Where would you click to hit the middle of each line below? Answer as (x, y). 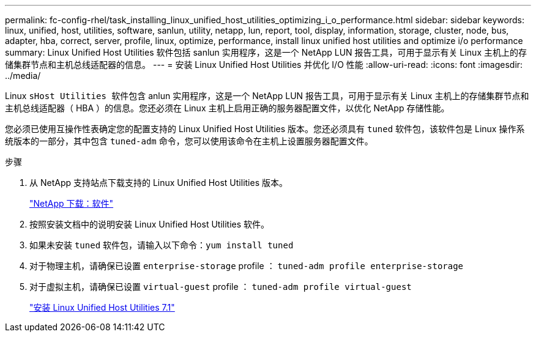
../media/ (23, 76)
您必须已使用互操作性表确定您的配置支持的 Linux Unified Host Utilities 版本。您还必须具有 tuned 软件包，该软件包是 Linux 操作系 (265, 129)
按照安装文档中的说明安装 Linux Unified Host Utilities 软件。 (150, 224)
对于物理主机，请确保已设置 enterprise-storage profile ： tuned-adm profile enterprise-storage (247, 266)
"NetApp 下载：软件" (72, 203)
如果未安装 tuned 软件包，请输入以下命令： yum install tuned (162, 245)
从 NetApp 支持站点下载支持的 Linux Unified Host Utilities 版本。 (159, 183)
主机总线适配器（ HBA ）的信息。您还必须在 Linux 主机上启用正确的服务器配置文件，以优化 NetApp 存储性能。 (227, 108)
